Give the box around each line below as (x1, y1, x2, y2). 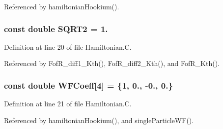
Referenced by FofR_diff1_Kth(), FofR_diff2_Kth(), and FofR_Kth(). (4, 58, 220, 68)
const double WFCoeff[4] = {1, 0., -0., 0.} (4, 79, 173, 91)
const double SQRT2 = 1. (4, 22, 108, 34)
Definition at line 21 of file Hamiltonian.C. (4, 98, 132, 109)
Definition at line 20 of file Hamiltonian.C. (4, 41, 132, 52)
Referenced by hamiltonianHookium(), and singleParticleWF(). (4, 115, 194, 125)
